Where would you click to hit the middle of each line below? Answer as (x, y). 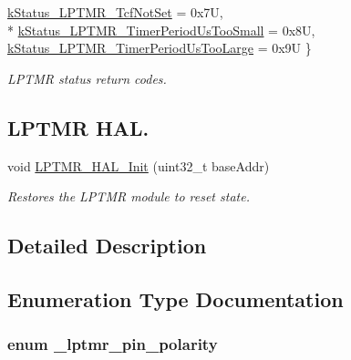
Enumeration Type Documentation (175, 298)
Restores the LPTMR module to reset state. (129, 196)
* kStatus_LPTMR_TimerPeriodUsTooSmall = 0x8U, (161, 30)
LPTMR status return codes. (87, 78)
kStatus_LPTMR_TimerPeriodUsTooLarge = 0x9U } (160, 48)
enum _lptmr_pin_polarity (113, 344)
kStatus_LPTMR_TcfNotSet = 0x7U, (115, 12)
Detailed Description (107, 246)
